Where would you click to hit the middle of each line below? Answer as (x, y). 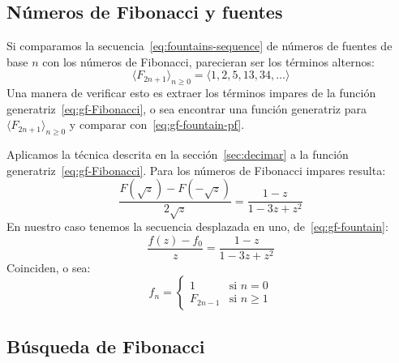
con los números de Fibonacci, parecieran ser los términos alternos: (208, 61)
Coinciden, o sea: (49, 267)
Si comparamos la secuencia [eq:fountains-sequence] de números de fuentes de (199, 46)
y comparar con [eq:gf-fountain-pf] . (157, 124)
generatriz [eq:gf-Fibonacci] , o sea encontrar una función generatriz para (187, 108)
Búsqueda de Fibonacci (106, 346)
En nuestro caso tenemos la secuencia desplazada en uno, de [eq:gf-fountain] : (197, 226)
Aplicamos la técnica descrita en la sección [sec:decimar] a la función (178, 154)
